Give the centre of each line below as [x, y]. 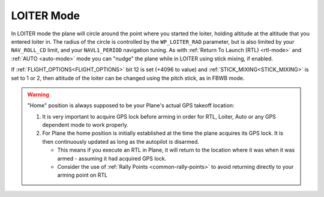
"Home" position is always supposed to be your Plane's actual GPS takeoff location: [131, 105]
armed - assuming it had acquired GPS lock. [112, 158]
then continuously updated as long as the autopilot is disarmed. [121, 141]
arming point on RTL [82, 175]
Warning [38, 94]
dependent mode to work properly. [85, 125]
